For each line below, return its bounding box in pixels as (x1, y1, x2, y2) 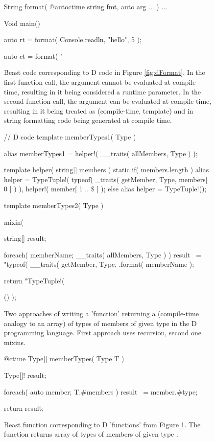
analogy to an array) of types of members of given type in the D (4, 318, 197, 328)
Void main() (4, 18, 40, 28)
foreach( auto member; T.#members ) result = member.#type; (4, 386, 198, 396)
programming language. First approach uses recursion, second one (4, 327, 201, 338)
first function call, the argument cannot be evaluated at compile (4, 76, 196, 87)
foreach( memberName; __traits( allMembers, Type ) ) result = (4, 249, 201, 259)
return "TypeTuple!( (4, 275, 65, 285)
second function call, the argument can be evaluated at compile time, (4, 96, 212, 106)
